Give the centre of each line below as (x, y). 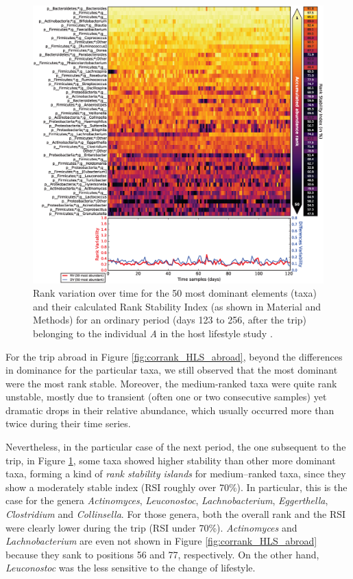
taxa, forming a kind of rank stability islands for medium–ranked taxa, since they (176, 474)
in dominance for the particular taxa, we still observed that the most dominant (172, 370)
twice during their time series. (68, 423)
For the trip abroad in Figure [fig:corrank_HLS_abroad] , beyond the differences (174, 356)
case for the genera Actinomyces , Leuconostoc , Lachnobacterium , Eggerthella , (167, 500)
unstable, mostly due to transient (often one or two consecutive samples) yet (166, 397)
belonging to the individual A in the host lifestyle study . (153, 333)
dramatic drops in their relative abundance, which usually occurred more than (170, 410)
